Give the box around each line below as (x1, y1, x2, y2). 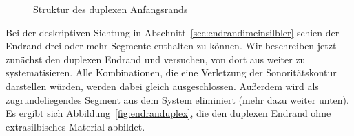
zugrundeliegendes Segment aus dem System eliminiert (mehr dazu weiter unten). (6, 92, 349, 106)
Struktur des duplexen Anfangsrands (33, 2, 188, 16)
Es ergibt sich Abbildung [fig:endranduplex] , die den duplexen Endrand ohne (6, 106, 331, 120)
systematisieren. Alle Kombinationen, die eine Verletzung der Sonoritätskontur (6, 65, 337, 80)
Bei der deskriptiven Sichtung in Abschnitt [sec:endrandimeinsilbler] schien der (6, 25, 340, 39)
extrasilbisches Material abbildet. (6, 119, 145, 133)
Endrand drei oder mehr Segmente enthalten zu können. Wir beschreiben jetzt (6, 38, 337, 53)
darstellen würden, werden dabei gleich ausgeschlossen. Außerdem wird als (6, 78, 319, 93)
